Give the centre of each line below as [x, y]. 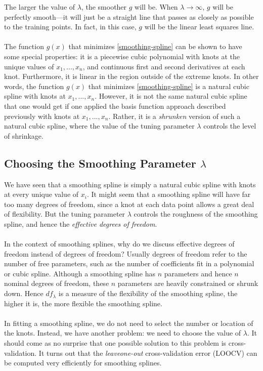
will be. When [156, 7]
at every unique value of [41, 194]
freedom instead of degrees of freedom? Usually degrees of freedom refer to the [126, 253]
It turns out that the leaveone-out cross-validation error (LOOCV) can [148, 353]
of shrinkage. [24, 135]
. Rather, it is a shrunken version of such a [174, 116]
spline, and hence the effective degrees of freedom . [81, 223]
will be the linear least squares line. [199, 27]
